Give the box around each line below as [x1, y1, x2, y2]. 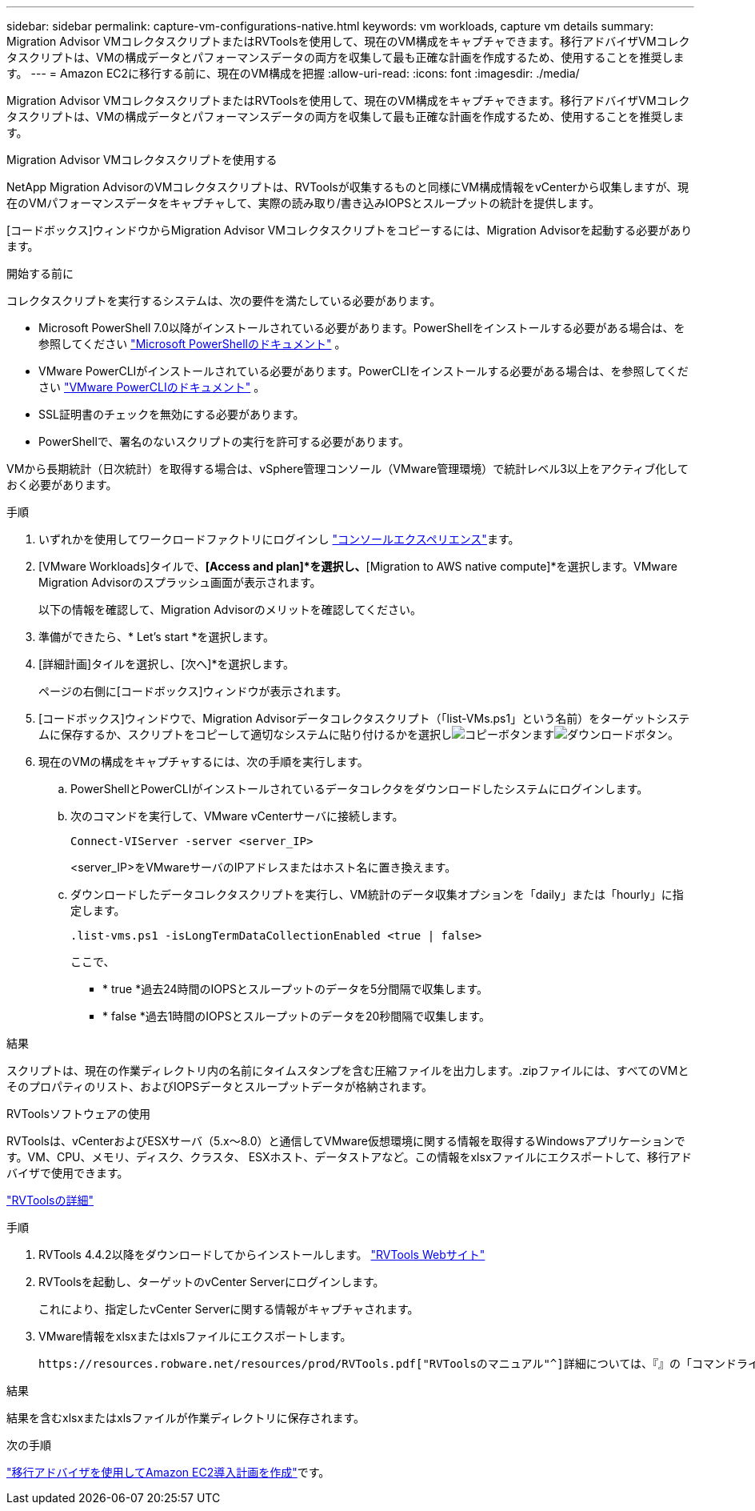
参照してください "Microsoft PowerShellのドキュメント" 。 [38, 337, 346, 351]
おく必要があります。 [6, 478, 118, 491]
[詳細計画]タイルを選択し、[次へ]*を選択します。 [38, 657, 295, 671]
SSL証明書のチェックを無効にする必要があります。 [38, 407, 305, 421]
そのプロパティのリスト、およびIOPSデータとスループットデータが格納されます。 [6, 1080, 433, 1093]
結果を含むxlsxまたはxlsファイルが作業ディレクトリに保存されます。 [6, 1411, 366, 1425]
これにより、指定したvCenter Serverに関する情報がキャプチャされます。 [38, 1302, 419, 1316]
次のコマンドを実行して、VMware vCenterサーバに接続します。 [70, 809, 404, 823]
